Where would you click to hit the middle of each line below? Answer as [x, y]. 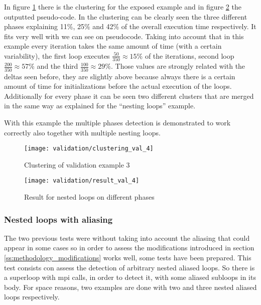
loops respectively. [32, 297]
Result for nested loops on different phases [89, 197]
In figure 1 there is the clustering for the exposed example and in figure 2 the [123, 7]
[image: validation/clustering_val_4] [89, 149]
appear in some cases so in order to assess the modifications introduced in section [129, 248]
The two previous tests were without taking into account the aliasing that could [127, 238]
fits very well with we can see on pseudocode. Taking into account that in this [124, 36]
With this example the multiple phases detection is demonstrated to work [117, 122]
